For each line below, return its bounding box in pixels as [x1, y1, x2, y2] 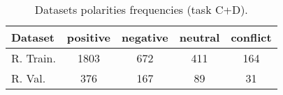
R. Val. [11, 70, 46, 86]
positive [66, 29, 111, 45]
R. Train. [11, 50, 56, 66]
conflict [231, 29, 272, 45]
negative [122, 29, 168, 45]
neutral [179, 29, 220, 45]
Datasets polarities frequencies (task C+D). [34, 1, 248, 17]
